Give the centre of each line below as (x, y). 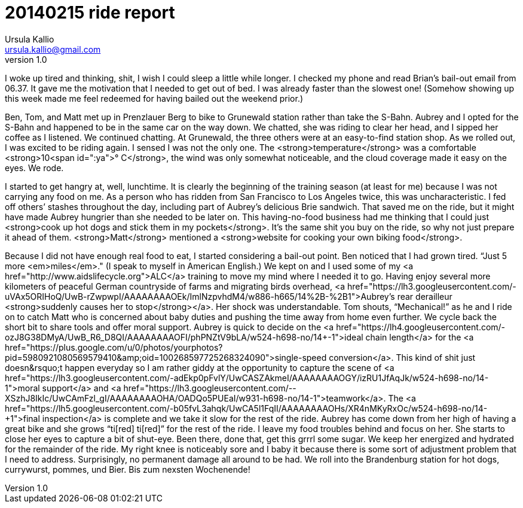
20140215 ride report (90, 13)
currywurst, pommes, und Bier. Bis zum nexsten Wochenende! (128, 469)
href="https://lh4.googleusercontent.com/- (421, 327)
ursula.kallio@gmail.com (53, 49)
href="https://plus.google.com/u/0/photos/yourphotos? (114, 347)
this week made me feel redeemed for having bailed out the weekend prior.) (154, 98)
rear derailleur (425, 296)
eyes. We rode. (34, 168)
